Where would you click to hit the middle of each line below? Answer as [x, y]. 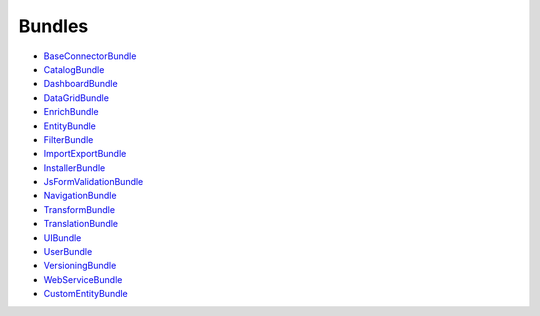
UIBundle [62, 237]
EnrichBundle [71, 112]
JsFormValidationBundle [93, 182]
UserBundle [68, 252]
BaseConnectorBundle [90, 56]
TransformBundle [79, 209]
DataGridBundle [76, 97]
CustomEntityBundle [86, 294]
